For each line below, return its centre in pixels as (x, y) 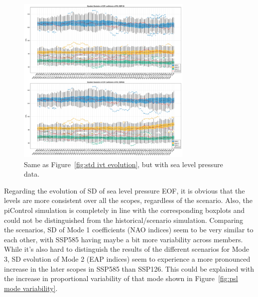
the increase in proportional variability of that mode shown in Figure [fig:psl (121, 278)
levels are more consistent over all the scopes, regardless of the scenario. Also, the (128, 200)
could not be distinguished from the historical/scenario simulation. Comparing (124, 220)
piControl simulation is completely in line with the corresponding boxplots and (125, 210)
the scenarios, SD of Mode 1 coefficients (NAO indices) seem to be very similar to (129, 230)
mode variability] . (31, 288)
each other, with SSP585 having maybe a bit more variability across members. (124, 239)
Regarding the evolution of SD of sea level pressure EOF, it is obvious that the (125, 190)
